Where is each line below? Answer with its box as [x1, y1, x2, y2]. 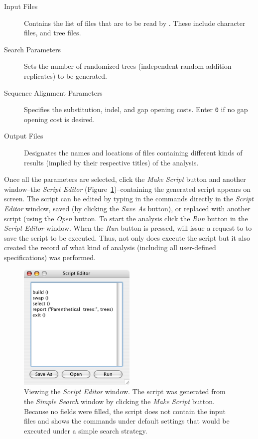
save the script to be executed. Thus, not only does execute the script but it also [4, 232, 250, 243]
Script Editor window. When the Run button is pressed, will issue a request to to [4, 223, 252, 233]
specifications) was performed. [4, 252, 96, 262]
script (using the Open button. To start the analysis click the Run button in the [4, 213, 248, 223]
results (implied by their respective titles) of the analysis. [24, 157, 199, 167]
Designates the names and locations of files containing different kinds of [24, 147, 243, 157]
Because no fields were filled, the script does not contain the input [24, 406, 226, 416]
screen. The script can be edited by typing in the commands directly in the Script [4, 193, 254, 204]
